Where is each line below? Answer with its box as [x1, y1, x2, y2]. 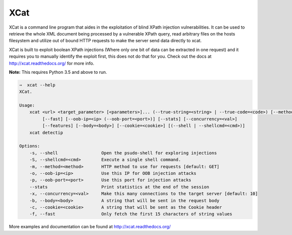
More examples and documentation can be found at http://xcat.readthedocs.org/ [9, 224, 171, 230]
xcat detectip [29, 130, 63, 135]
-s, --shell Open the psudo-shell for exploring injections [29, 150, 217, 155]
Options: [19, 143, 40, 149]
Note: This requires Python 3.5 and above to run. [9, 69, 107, 75]
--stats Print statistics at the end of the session [29, 184, 209, 189]
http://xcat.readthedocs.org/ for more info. [9, 60, 94, 66]
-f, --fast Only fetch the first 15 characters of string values [29, 211, 233, 217]
